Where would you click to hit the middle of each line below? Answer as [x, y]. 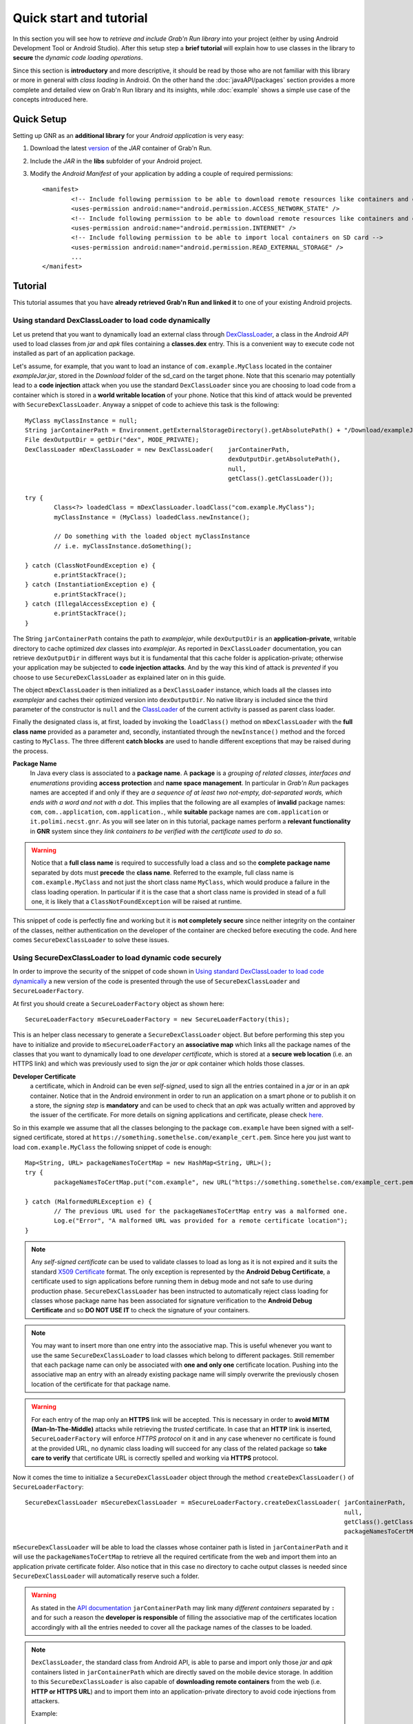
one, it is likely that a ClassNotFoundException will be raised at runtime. [137, 902]
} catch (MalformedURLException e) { [89, 1201]
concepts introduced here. [51, 99]
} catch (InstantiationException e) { [91, 585]
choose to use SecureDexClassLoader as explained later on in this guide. [119, 677]
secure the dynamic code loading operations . [78, 58]
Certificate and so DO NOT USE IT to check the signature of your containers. [141, 1310]
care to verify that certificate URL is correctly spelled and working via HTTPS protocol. [155, 1458]
